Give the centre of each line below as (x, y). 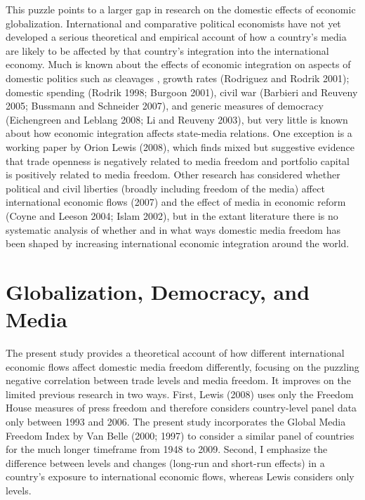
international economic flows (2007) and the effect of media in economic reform (176, 202)
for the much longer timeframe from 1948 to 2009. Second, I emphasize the (167, 449)
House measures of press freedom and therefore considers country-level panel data (181, 408)
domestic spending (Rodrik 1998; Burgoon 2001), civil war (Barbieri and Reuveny (182, 92)
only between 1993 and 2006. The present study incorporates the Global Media (176, 421)
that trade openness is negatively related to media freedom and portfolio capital (178, 160)
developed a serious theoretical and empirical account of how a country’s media (176, 37)
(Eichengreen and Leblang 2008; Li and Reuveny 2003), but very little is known (177, 119)
